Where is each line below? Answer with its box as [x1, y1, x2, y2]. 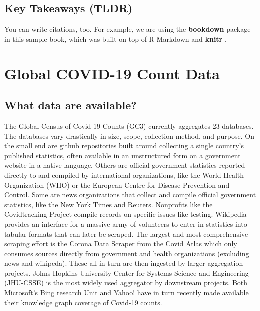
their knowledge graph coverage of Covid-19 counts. [4, 297, 162, 307]
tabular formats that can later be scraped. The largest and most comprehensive [4, 228, 248, 239]
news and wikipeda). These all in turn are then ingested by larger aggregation [4, 258, 243, 268]
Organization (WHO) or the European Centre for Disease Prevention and [4, 179, 230, 190]
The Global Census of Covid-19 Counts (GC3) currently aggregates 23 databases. [4, 120, 254, 131]
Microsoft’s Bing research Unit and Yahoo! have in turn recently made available [4, 287, 249, 298]
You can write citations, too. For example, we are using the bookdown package [4, 24, 251, 34]
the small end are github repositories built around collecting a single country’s [4, 140, 244, 151]
